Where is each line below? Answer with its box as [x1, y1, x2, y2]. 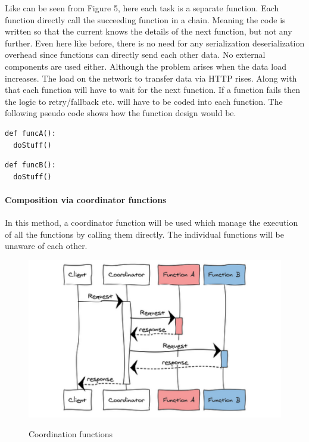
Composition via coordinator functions [5, 193, 167, 206]
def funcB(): [5, 161, 56, 170]
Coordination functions [29, 428, 113, 440]
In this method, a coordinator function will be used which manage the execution [5, 216, 298, 229]
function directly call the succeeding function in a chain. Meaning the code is [5, 13, 286, 26]
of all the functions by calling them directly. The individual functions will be [5, 228, 284, 240]
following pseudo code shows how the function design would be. [5, 107, 236, 119]
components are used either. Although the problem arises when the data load [5, 60, 286, 72]
